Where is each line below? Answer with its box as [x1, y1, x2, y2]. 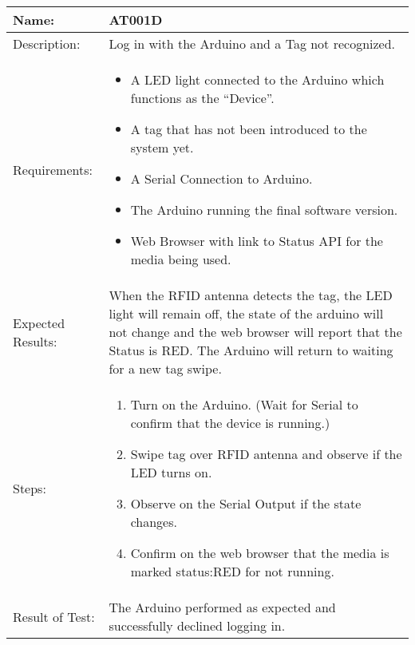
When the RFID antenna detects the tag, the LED [109, 286, 393, 304]
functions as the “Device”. [130, 89, 275, 107]
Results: [13, 331, 57, 350]
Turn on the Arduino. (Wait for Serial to [130, 395, 358, 414]
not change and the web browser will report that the [109, 322, 402, 341]
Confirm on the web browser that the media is [130, 544, 389, 562]
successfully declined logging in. [109, 616, 286, 635]
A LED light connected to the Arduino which [130, 70, 385, 89]
